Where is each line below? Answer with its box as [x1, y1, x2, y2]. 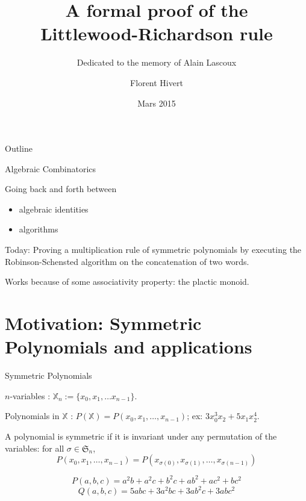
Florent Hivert [130, 76, 183, 89]
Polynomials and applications [5, 334, 252, 359]
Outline [5, 142, 33, 155]
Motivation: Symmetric [5, 311, 202, 335]
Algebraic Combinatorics [5, 162, 96, 175]
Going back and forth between [5, 182, 117, 195]
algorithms [19, 223, 58, 235]
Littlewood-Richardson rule [40, 21, 273, 46]
